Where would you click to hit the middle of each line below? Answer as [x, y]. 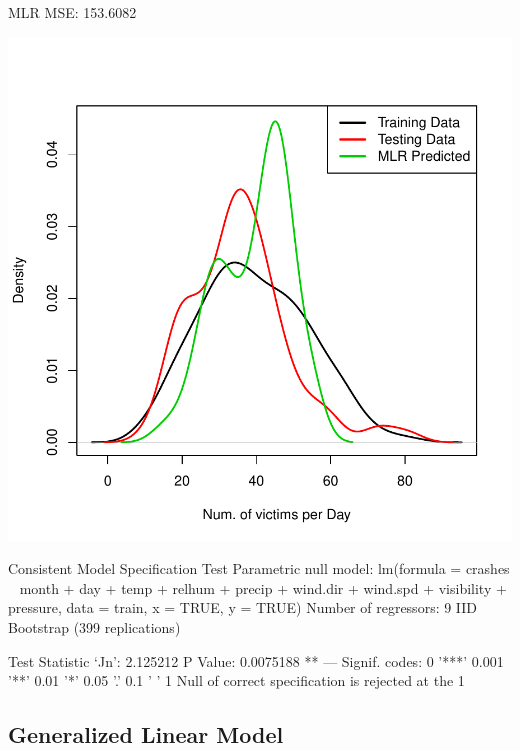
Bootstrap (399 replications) [94, 626]
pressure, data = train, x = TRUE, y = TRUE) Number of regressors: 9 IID [243, 607]
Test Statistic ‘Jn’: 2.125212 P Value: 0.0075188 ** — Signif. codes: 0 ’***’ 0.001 [256, 660]
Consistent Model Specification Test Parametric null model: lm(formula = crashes [259, 568]
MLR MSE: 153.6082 [72, 12]
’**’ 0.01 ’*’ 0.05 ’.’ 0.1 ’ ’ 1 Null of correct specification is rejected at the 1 [236, 680]
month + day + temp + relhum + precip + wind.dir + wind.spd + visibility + [263, 587]
